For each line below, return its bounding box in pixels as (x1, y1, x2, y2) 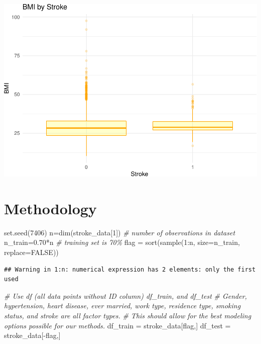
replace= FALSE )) (4, 246, 59, 257)
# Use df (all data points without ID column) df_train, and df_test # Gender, (4, 290, 247, 301)
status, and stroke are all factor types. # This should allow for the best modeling (4, 310, 251, 320)
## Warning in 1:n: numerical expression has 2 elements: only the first (4, 266, 256, 273)
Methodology (4, 198, 97, 218)
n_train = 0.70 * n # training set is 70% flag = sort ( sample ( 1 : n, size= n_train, (4, 237, 240, 247)
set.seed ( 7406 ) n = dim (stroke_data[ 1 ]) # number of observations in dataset (4, 227, 235, 237)
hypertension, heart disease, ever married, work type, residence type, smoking (4, 300, 241, 311)
